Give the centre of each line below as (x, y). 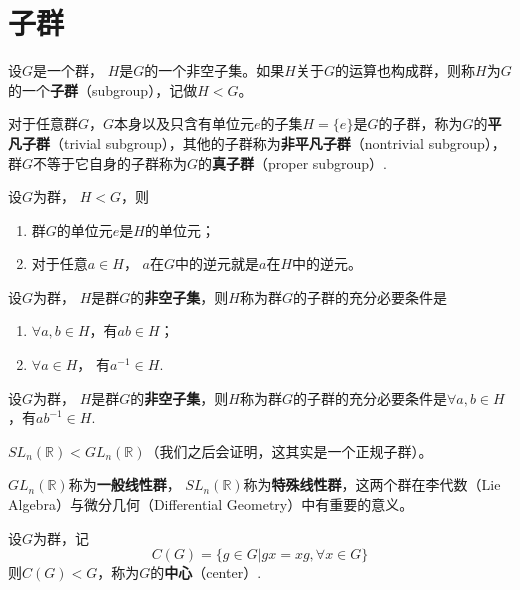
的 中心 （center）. (206, 572)
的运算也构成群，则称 (405, 70)
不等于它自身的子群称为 (110, 162)
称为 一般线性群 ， (124, 484)
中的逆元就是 (217, 263)
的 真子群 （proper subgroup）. (292, 162)
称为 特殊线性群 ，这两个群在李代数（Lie (372, 484)
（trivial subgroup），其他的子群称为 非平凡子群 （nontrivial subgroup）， (278, 142)
